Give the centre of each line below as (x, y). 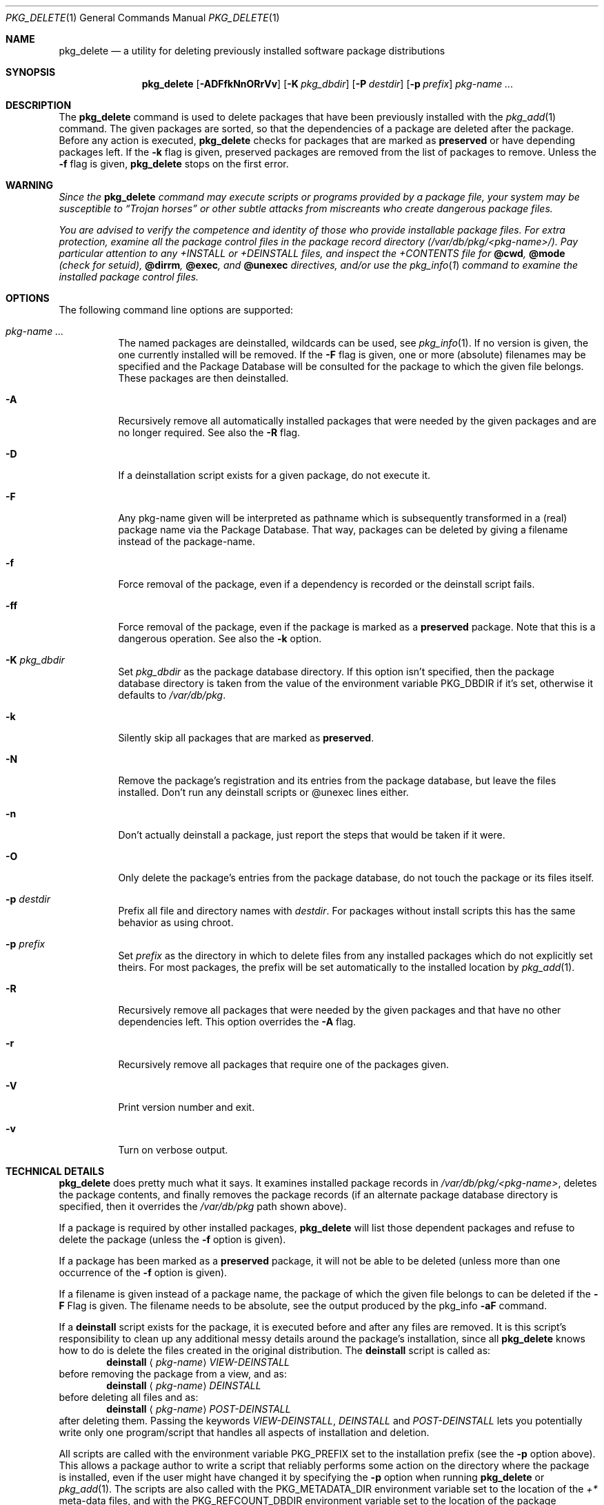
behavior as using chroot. (176, 922)
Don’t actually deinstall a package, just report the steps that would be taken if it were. (312, 835)
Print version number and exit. (187, 1107)
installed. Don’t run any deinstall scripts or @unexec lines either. (263, 792)
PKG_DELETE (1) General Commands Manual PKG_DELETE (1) (143, 18)
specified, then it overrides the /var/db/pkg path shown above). (203, 1206)
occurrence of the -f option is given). (143, 1272)
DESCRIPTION (39, 105)
